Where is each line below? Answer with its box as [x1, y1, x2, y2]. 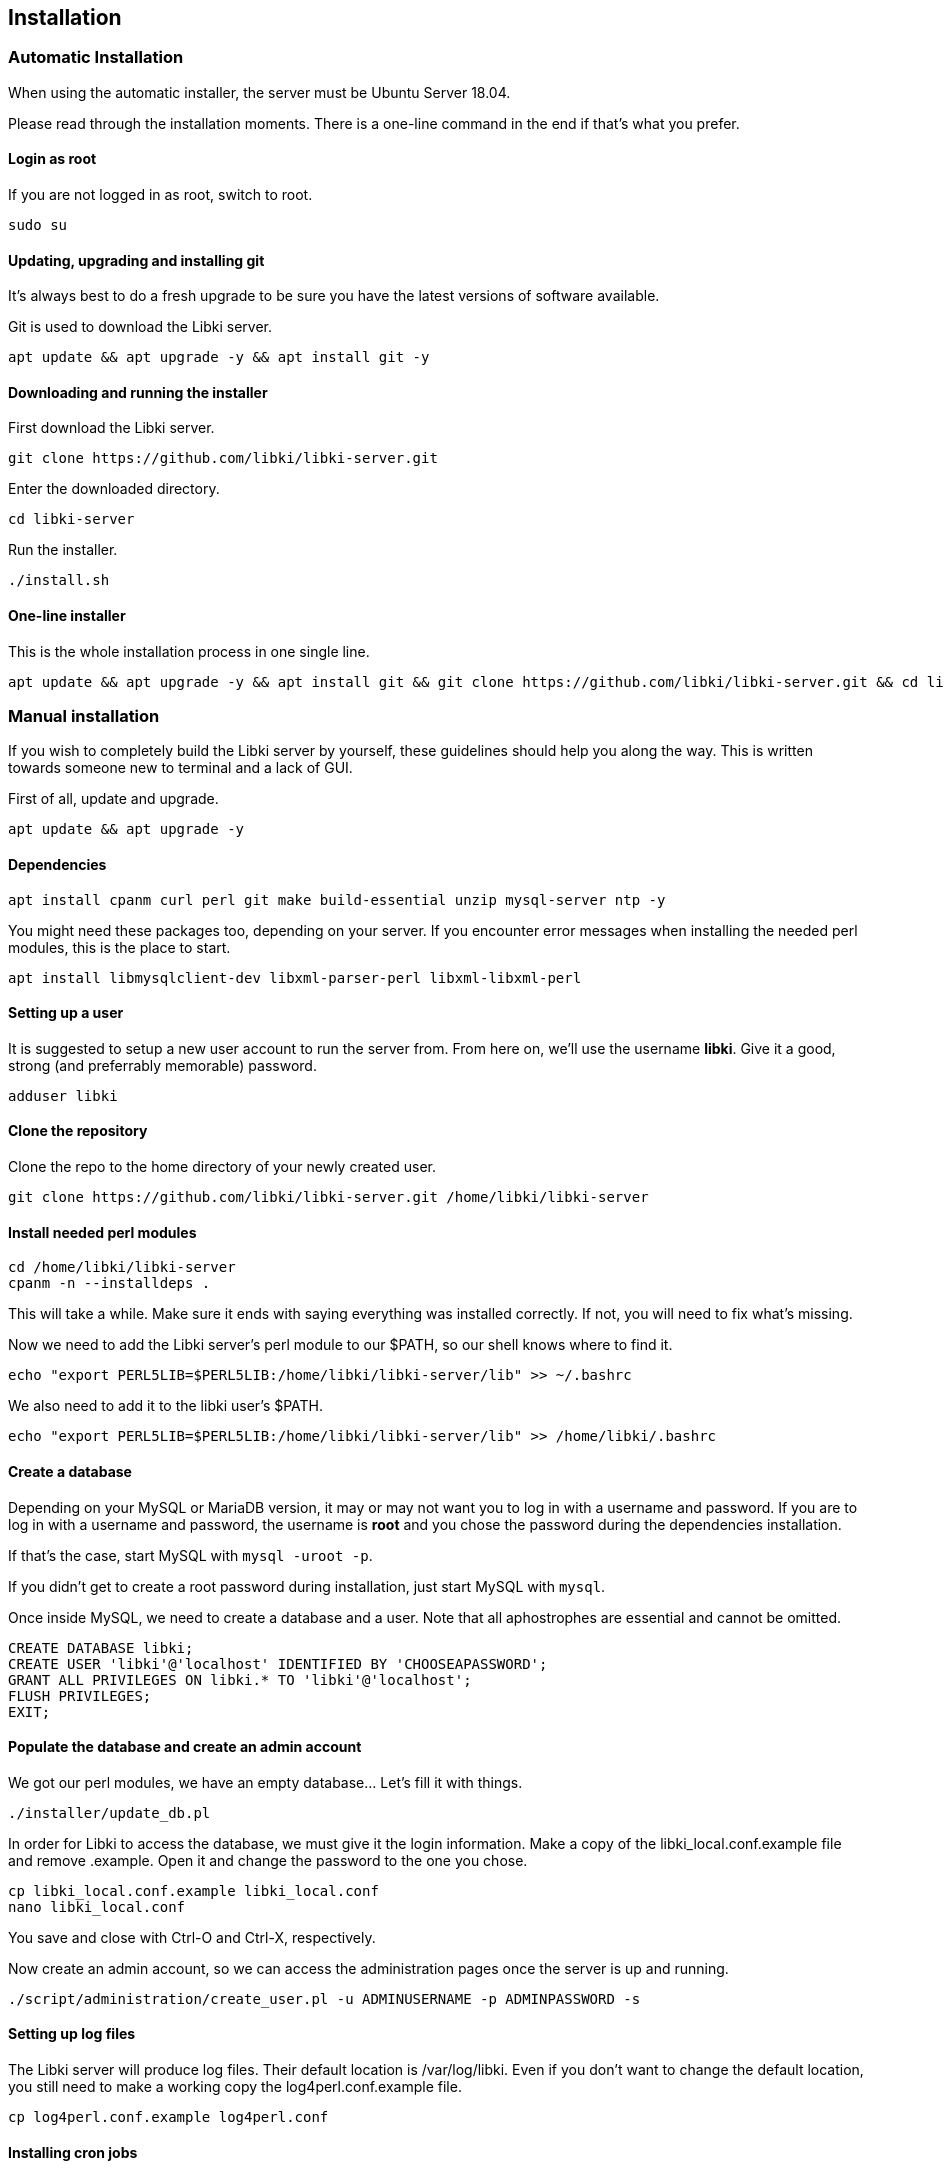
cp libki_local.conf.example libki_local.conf [8, 1882, 379, 1899]
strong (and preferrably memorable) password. [8, 1056, 317, 1074]
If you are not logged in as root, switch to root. [8, 186, 313, 204]
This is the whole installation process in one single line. [8, 642, 370, 660]
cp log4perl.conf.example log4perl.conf [8, 2108, 329, 2125]
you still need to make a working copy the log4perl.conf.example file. [8, 2077, 462, 2095]
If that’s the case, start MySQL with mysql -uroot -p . [8, 1546, 373, 1564]
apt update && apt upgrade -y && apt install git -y [8, 349, 430, 366]
